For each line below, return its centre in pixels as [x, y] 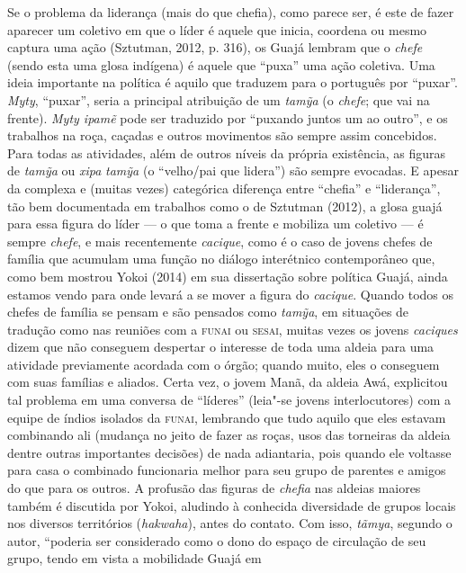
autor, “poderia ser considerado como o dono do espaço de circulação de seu [217, 540]
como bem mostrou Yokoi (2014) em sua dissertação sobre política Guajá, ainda [228, 276]
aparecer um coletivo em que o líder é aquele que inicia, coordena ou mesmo [217, 29]
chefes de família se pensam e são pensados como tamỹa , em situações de [208, 312]
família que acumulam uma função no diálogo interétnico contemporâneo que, [221, 259]
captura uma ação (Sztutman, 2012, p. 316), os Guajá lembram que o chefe [215, 47]
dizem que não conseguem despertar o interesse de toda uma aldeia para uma [221, 347]
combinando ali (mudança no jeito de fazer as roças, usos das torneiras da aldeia [229, 435]
